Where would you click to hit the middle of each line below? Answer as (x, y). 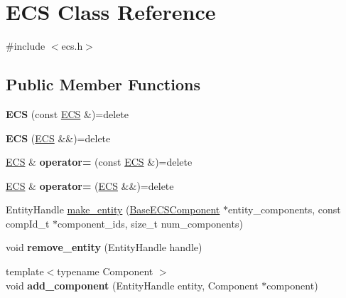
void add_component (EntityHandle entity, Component (132, 285)
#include (26, 46)
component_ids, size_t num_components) (150, 223)
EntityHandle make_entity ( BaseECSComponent (113, 209)
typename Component (105, 271)
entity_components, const (284, 209)
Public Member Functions (103, 84)
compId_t (28, 223)
